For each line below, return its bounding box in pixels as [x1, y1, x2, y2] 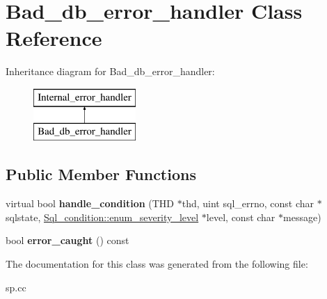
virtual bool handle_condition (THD [6, 196, 175, 211]
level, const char [206, 209, 276, 224]
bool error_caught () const [6, 233, 129, 248]
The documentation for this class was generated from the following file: [6, 257, 308, 271]
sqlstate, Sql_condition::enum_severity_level [6, 209, 199, 224]
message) [283, 209, 321, 224]
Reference [6, 24, 102, 52]
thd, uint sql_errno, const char [182, 196, 314, 211]
